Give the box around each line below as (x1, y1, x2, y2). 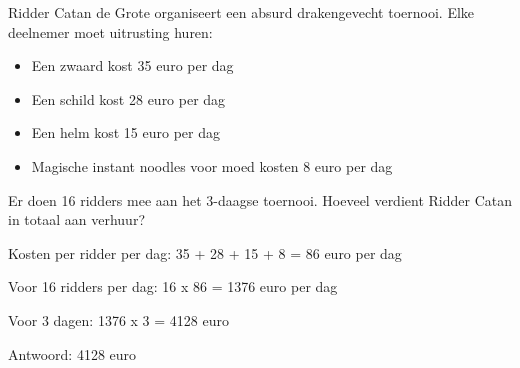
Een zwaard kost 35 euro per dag (31, 55, 234, 76)
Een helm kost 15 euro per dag (31, 122, 220, 143)
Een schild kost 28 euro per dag (31, 88, 226, 109)
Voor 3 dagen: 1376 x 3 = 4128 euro (8, 309, 229, 330)
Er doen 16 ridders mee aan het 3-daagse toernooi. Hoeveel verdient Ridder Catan (8, 189, 512, 210)
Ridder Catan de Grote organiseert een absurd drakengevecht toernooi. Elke (8, 2, 475, 22)
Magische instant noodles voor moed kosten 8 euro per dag (31, 155, 393, 176)
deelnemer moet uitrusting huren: (8, 21, 213, 42)
